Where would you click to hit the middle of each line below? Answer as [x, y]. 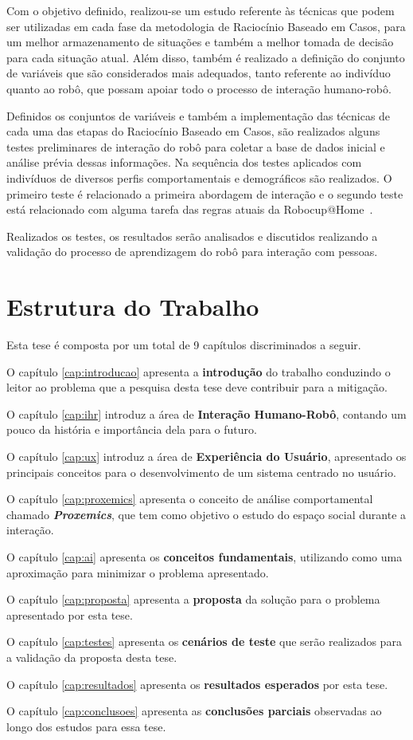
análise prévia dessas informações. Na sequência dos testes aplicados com [184, 162]
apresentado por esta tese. [70, 614]
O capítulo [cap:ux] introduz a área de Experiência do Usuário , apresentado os [206, 456]
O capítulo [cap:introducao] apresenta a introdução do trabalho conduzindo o [199, 371]
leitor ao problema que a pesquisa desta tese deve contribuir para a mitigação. [197, 387]
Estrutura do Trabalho [133, 307]
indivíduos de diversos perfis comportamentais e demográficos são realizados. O [199, 177]
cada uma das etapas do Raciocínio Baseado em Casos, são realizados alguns [193, 131]
